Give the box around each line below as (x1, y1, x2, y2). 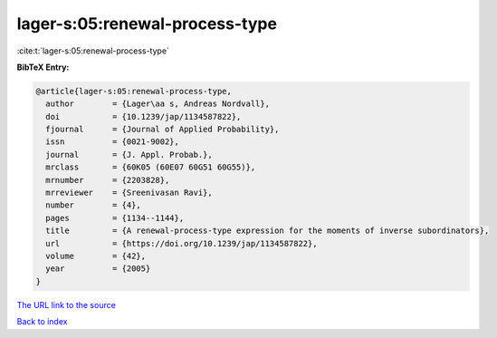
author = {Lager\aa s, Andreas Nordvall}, (45, 99, 271, 109)
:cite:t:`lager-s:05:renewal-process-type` (16, 45, 169, 56)
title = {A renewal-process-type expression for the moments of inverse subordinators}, (45, 226, 490, 236)
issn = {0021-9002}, (45, 137, 180, 147)
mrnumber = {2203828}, (45, 175, 170, 185)
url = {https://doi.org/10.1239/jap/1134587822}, (45, 238, 318, 248)
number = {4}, (45, 200, 142, 210)
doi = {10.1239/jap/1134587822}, (45, 111, 242, 121)
